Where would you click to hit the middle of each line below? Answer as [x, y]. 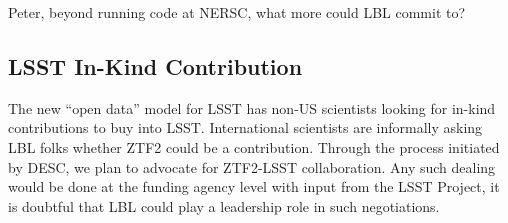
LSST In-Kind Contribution [155, 65]
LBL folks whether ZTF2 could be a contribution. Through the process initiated [254, 146]
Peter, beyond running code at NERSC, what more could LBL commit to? [237, 12]
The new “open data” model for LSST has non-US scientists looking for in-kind [252, 107]
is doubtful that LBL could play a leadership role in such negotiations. [224, 205]
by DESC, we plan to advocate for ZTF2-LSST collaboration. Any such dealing [252, 166]
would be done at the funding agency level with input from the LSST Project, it [254, 186]
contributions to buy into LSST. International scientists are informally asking [245, 127]
